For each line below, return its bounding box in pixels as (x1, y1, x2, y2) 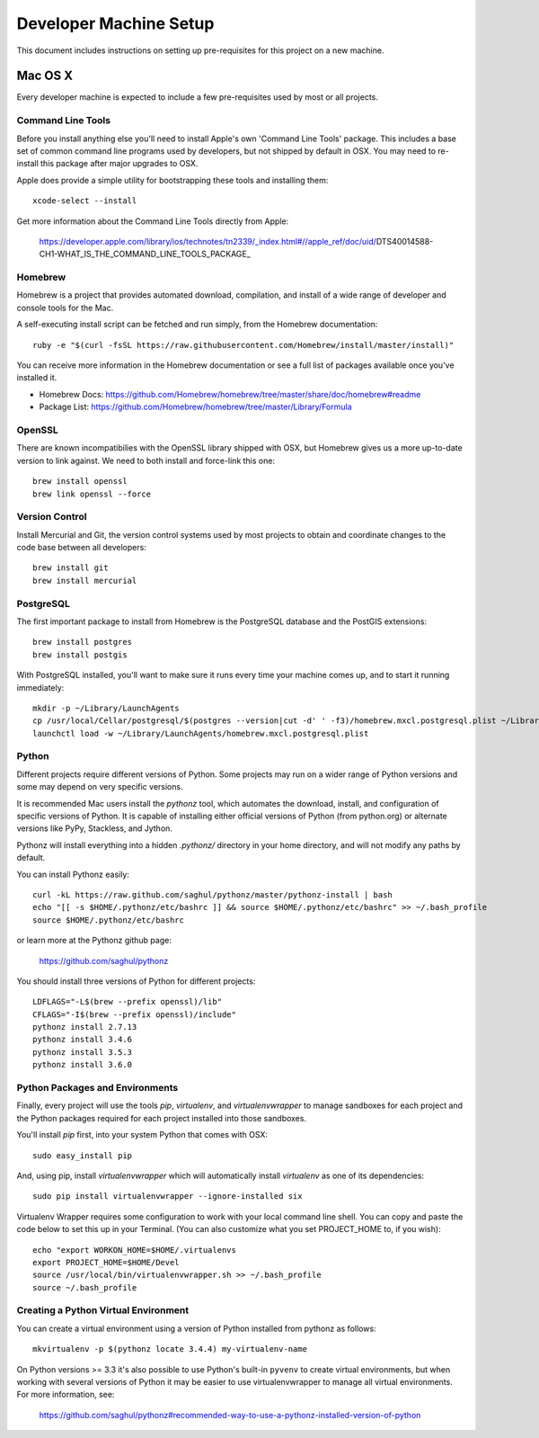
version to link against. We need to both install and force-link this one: (16, 455, 276, 466)
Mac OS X (16, 68, 74, 84)
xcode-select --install (32, 196, 137, 206)
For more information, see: (16, 1389, 115, 1400)
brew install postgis (32, 649, 128, 660)
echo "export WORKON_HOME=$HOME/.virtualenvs (32, 1245, 237, 1255)
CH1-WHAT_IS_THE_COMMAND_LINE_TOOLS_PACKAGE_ (39, 248, 251, 260)
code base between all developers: (16, 542, 147, 553)
